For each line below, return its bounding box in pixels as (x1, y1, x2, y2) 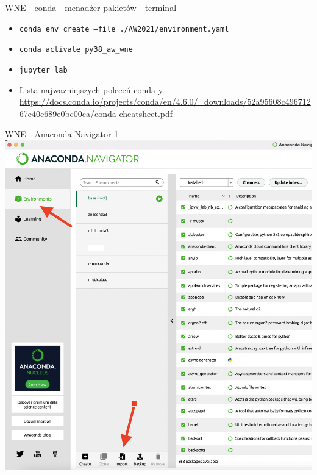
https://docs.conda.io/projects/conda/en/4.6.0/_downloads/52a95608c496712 (19, 95, 311, 108)
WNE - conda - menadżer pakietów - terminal (5, 1, 177, 13)
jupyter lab (19, 65, 68, 74)
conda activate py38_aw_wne (19, 45, 133, 54)
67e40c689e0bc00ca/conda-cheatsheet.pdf (19, 107, 173, 120)
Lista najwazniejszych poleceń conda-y (19, 83, 163, 96)
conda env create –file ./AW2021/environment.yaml (19, 24, 229, 34)
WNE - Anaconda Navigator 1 (5, 127, 119, 140)
